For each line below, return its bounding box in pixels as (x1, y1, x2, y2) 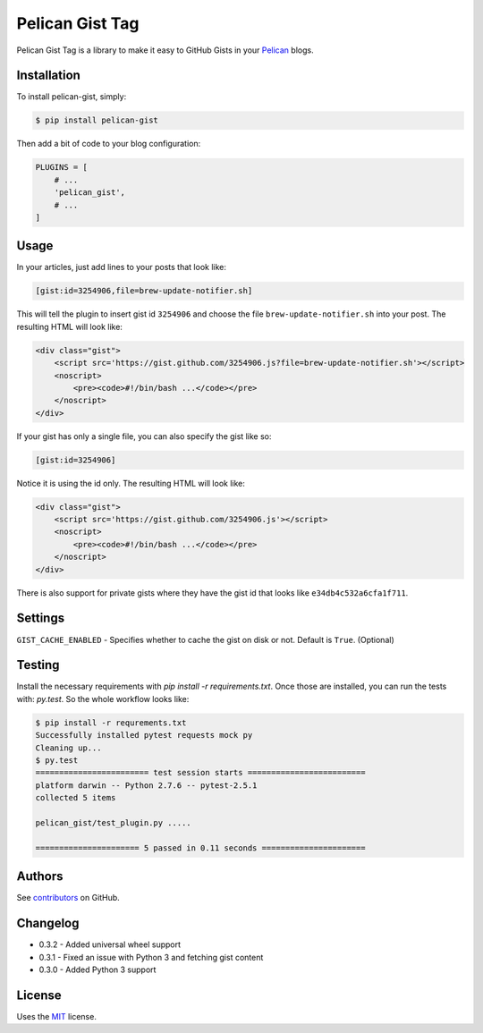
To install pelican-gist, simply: (16, 91, 127, 102)
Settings (16, 611, 65, 626)
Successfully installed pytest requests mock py (35, 730, 253, 741)
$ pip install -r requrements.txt (35, 717, 187, 728)
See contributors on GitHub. (16, 893, 120, 903)
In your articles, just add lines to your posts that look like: (16, 262, 227, 273)
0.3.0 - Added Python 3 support (38, 964, 157, 975)
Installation (16, 68, 80, 83)
